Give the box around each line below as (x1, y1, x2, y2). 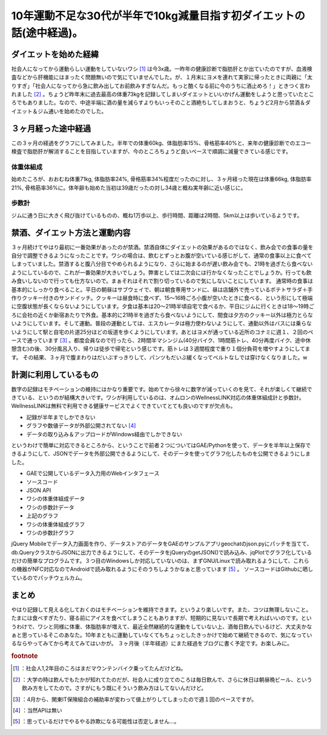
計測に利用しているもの (11, 370, 99, 380)
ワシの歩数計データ (26, 504, 74, 511)
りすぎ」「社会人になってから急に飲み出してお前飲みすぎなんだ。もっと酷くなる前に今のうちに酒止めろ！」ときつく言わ (11, 82, 311, 89)
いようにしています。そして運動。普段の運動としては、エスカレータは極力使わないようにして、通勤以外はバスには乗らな (11, 320, 312, 327)
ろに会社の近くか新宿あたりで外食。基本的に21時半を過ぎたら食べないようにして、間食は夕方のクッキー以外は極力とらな (11, 311, 313, 318)
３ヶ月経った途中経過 (11, 123, 91, 133)
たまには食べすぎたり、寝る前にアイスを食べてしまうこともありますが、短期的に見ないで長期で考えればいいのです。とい (11, 614, 312, 622)
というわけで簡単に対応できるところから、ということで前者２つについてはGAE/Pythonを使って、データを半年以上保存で (11, 442, 311, 449)
